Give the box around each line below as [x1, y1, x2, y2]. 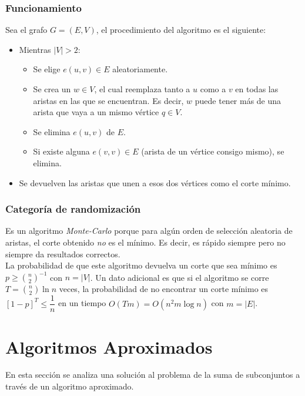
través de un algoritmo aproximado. [5, 380, 134, 392]
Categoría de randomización [5, 202, 141, 216]
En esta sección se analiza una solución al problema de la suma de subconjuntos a [5, 368, 300, 381]
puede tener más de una [195, 94, 281, 106]
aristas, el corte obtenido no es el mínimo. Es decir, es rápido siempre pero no [5, 236, 286, 248]
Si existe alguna [33, 145, 90, 157]
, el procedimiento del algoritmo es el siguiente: [96, 24, 266, 36]
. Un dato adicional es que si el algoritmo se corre [90, 271, 269, 283]
